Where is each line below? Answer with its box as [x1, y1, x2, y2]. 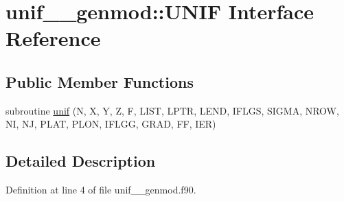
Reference [5, 24, 101, 52]
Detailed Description [5, 150, 156, 172]
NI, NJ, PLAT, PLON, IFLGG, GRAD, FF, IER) [5, 117, 216, 131]
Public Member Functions [5, 71, 194, 92]
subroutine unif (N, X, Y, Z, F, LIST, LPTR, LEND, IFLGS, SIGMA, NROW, [5, 103, 339, 117]
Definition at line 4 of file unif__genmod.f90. [5, 182, 196, 197]
